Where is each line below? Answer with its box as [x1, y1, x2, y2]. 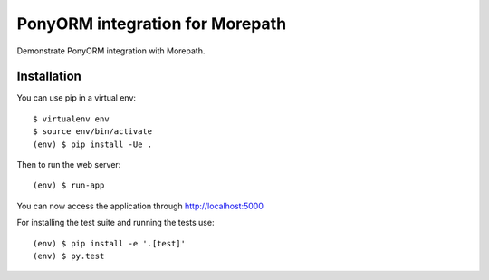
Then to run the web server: [16, 159, 121, 170]
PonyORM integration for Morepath [16, 14, 287, 34]
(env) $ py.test [33, 250, 105, 261]
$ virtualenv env [33, 113, 110, 124]
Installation [16, 69, 81, 84]
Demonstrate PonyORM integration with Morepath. [16, 45, 206, 56]
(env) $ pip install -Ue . [33, 139, 153, 150]
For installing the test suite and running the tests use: [16, 217, 215, 228]
